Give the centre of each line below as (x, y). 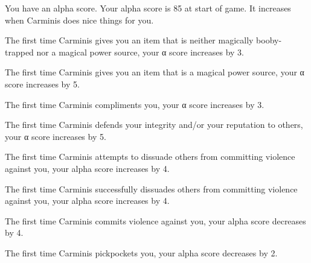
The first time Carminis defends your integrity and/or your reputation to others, (154, 125)
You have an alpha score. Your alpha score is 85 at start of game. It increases (148, 8)
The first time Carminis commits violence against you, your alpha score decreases (155, 220)
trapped (19, 52)
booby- (269, 40)
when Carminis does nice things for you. (79, 20)
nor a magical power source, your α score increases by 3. (140, 52)
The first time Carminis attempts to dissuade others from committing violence (150, 157)
